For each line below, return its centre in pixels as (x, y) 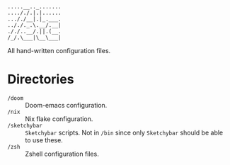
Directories (41, 80)
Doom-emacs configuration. (66, 105)
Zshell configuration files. (62, 154)
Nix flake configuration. (59, 119)
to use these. (44, 140)
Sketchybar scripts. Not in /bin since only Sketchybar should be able (124, 132)
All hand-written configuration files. (59, 51)
